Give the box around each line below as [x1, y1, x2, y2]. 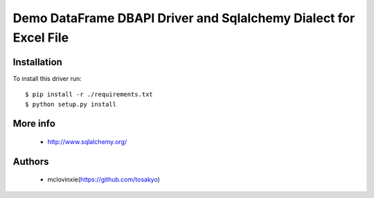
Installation [12, 56, 62, 68]
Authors [12, 156, 49, 168]
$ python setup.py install [25, 100, 117, 108]
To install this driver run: [12, 74, 82, 82]
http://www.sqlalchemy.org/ [47, 138, 127, 146]
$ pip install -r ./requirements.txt [25, 91, 154, 98]
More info [12, 118, 55, 129]
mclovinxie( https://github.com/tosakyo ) [47, 175, 161, 183]
